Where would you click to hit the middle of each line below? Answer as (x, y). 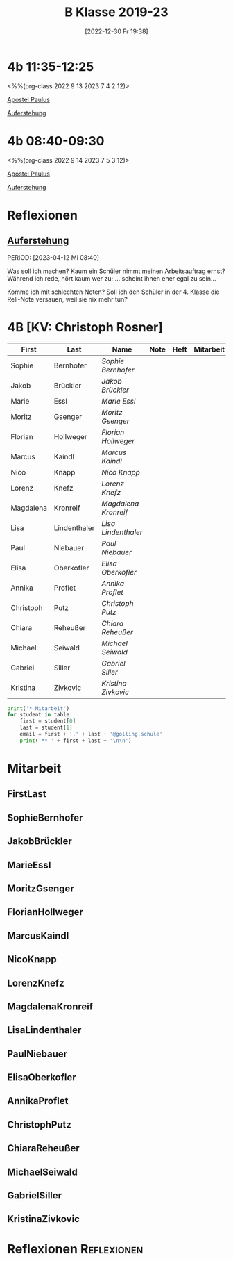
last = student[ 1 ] (46, 728)
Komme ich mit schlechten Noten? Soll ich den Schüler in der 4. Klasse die (113, 292)
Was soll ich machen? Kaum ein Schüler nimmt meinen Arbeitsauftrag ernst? (116, 271)
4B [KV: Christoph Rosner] (85, 327)
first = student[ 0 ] (48, 721)
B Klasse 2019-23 (116, 12)
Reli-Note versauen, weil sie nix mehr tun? (68, 299)
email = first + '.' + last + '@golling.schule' (91, 734)
